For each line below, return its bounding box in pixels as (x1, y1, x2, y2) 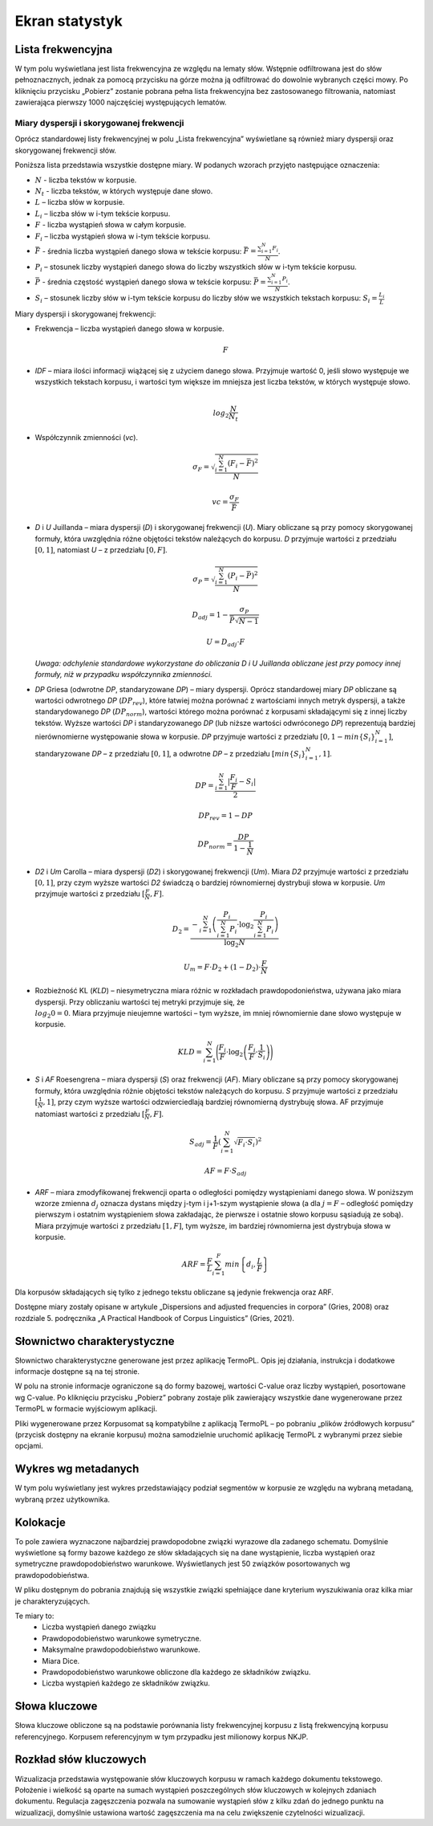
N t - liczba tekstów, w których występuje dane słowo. (34, 185, 213, 198)
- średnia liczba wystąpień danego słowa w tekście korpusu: (42, 246, 242, 256)
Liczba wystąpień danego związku (42, 1622, 156, 1632)
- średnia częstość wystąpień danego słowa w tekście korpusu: (42, 277, 253, 287)
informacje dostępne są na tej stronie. (14, 1367, 140, 1376)
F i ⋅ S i (237, 1137, 256, 1148)
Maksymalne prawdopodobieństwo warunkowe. (42, 1645, 200, 1654)
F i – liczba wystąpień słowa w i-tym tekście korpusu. (34, 231, 211, 243)
